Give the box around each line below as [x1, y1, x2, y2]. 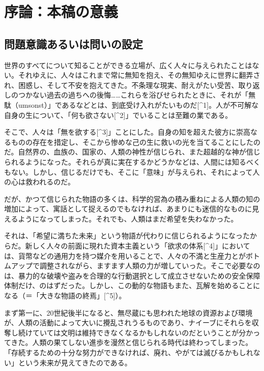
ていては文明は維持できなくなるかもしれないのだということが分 [32, 327, 246, 337]
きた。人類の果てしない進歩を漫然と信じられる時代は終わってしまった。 [11, 337, 253, 348]
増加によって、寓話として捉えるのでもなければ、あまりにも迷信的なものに [4, 203, 252, 214]
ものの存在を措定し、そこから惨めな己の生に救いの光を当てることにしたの [11, 136, 260, 147]
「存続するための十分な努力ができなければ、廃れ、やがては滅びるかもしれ [4, 347, 253, 358]
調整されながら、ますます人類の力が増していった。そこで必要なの [39, 260, 260, 271]
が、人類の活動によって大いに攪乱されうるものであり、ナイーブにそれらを [4, 317, 252, 328]
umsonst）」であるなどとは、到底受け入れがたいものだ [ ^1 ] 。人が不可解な [18, 99, 259, 110]
